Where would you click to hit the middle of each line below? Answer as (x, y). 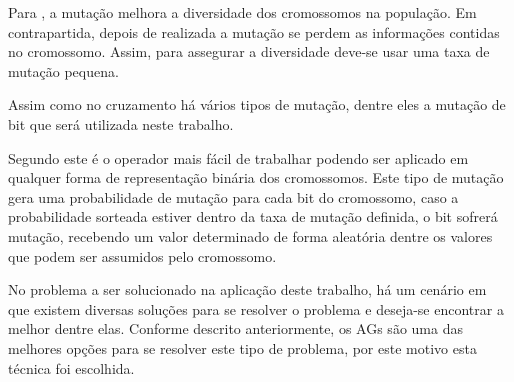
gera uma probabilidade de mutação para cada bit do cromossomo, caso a (233, 196)
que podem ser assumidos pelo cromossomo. (142, 255)
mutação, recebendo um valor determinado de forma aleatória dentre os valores (250, 235)
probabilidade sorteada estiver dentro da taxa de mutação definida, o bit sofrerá (253, 216)
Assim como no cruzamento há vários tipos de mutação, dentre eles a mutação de (257, 104)
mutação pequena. (63, 70)
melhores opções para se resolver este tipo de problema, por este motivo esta (242, 347)
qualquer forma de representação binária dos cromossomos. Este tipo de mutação (256, 177)
